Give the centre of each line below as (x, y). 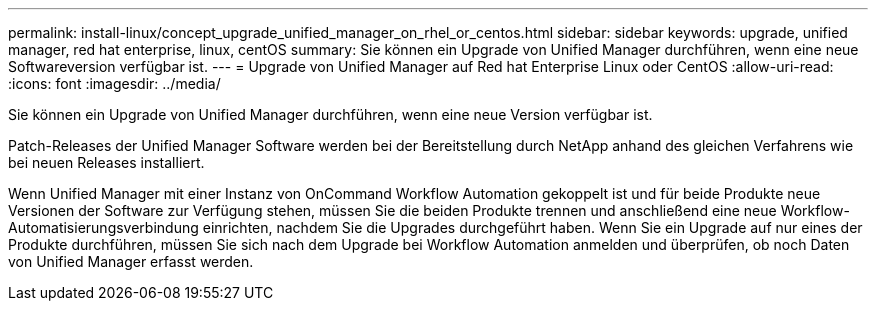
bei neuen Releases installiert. (106, 162)
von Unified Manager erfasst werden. (131, 261)
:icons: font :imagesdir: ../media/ (114, 83)
